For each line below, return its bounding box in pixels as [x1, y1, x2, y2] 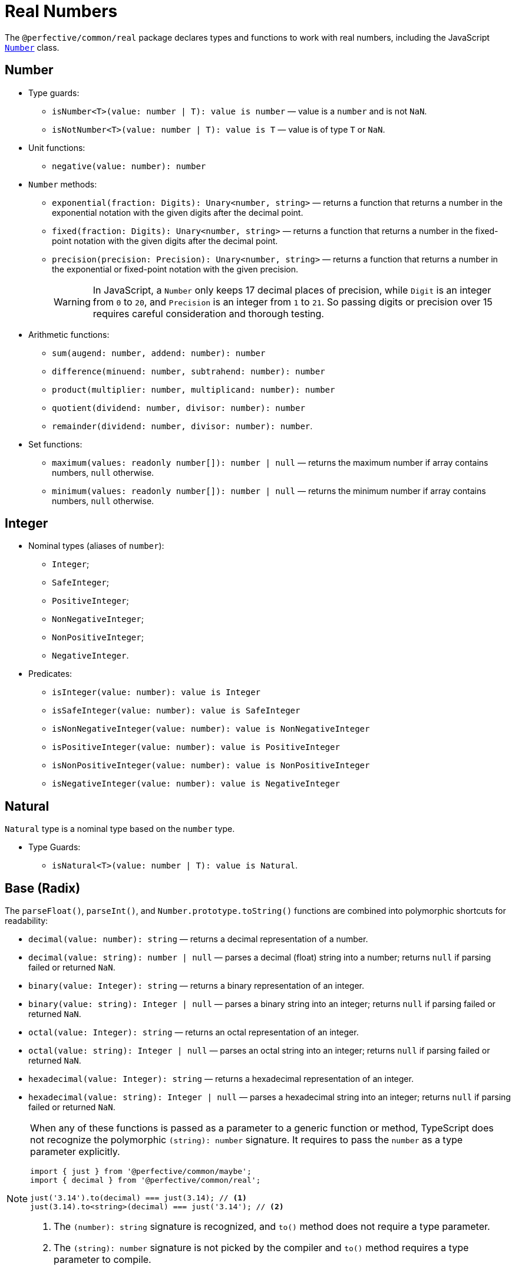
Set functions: [28, 439, 82, 449]
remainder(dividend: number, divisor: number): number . [52, 420, 313, 431]
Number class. [5, 42, 60, 52]
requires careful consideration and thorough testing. [93, 307, 324, 320]
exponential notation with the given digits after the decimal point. [52, 207, 303, 218]
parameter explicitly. [30, 1146, 120, 1158]
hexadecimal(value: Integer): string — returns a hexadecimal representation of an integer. [28, 1074, 414, 1084]
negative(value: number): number [52, 161, 206, 171]
